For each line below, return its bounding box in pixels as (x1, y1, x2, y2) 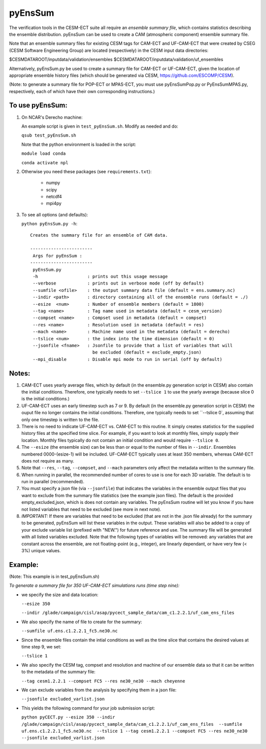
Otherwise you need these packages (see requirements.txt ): (21, 168, 152, 175)
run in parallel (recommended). (21, 479, 85, 485)
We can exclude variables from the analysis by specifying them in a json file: (21, 687, 177, 693)
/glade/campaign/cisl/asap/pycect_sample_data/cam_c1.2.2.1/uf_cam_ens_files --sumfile (21, 721, 242, 727)
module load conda (21, 151, 66, 156)
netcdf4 (46, 194, 62, 200)
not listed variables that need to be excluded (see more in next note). (21, 506, 162, 512)
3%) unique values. (21, 547, 61, 553)
